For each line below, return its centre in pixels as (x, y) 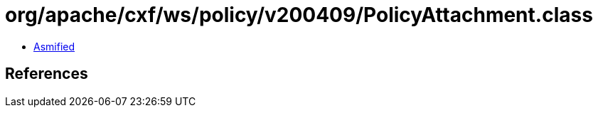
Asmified (54, 46)
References (47, 74)
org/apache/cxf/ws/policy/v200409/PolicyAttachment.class (299, 15)
